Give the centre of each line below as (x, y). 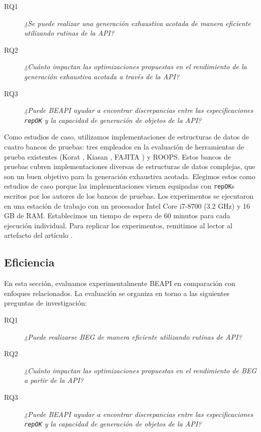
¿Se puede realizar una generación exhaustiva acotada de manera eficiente (138, 23)
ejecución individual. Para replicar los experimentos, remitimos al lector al (118, 225)
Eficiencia (29, 262)
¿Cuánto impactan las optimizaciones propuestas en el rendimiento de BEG (141, 370)
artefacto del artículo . (38, 235)
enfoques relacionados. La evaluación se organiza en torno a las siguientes (117, 293)
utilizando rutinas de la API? (69, 33)
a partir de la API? (54, 380)
